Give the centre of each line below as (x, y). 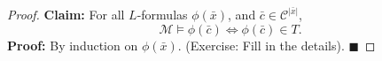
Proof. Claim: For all (66, 14)
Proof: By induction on (73, 45)
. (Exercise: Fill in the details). (261, 45)
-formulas (162, 14)
